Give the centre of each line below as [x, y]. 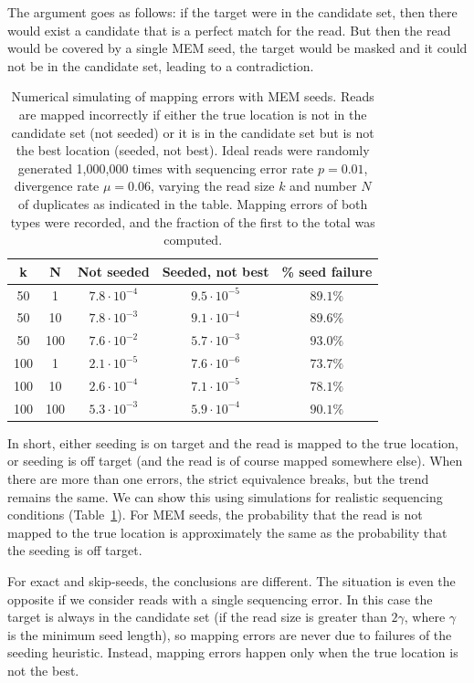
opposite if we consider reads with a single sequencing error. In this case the [220, 599]
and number [323, 186]
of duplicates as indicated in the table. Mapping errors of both [193, 203]
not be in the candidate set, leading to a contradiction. [161, 65]
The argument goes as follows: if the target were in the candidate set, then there [232, 12]
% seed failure [327, 271]
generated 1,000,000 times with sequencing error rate [166, 168]
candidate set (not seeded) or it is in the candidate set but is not [193, 132]
